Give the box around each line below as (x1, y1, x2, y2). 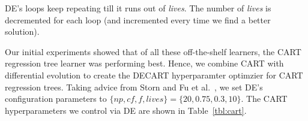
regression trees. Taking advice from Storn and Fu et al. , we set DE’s (5, 80, 263, 93)
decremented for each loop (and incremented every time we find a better (5, 13, 271, 26)
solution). (5, 25, 40, 38)
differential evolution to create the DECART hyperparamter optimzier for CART (5, 68, 303, 81)
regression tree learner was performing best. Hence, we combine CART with (5, 57, 284, 69)
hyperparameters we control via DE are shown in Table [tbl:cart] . (5, 104, 247, 116)
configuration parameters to (5, 92, 107, 105)
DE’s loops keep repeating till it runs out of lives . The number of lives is (5, 2, 271, 14)
